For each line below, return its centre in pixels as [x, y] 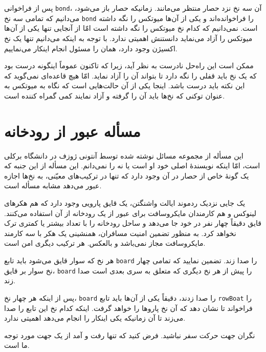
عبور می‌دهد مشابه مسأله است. [53, 185]
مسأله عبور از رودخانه [72, 131]
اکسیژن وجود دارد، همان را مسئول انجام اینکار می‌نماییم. [91, 48]
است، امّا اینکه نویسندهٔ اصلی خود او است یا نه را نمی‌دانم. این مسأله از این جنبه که [132, 165]
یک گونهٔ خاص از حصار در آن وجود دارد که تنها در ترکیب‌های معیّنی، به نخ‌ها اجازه [127, 175]
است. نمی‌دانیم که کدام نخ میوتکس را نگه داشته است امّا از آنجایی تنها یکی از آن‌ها [131, 28]
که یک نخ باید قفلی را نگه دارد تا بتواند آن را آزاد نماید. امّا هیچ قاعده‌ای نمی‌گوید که [130, 75]
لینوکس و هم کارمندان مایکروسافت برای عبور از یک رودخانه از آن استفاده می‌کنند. [130, 213]
